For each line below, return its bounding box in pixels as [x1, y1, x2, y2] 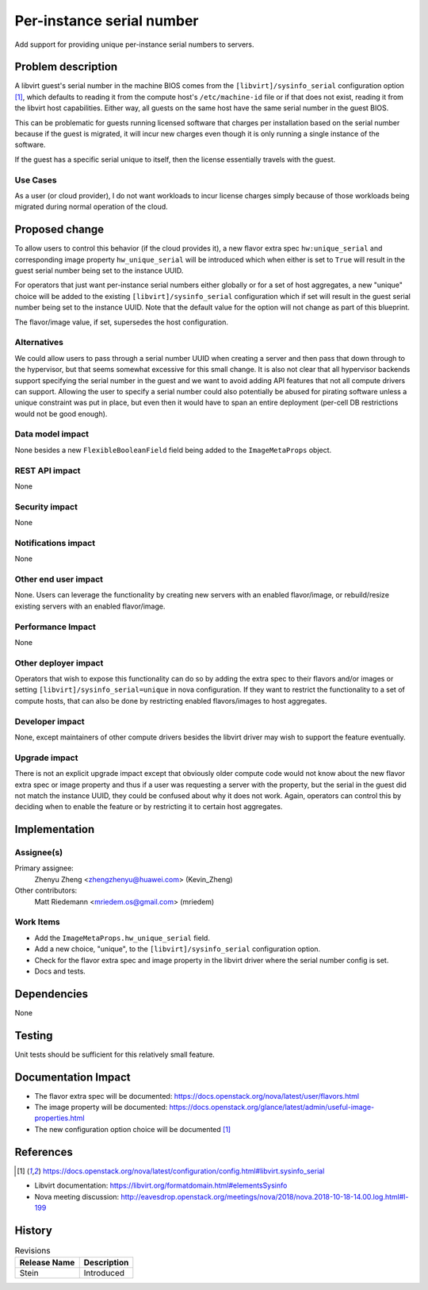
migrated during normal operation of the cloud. [14, 202, 168, 212]
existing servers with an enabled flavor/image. [14, 601, 166, 611]
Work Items [14, 916, 60, 927]
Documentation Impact [14, 1070, 131, 1084]
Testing [14, 1028, 53, 1042]
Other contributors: [14, 885, 78, 896]
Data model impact [14, 428, 90, 440]
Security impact [14, 501, 78, 512]
